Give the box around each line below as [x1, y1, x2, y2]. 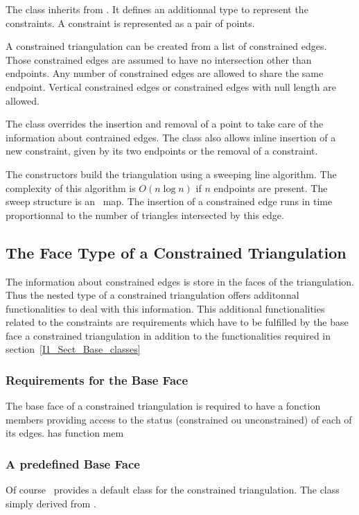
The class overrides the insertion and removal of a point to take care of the [6, 116, 324, 131]
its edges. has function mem [6, 426, 124, 440]
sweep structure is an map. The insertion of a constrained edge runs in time [6, 194, 333, 209]
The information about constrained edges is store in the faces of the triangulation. [6, 274, 355, 288]
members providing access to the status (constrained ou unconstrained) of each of [6, 412, 352, 426]
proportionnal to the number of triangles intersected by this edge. [6, 207, 284, 222]
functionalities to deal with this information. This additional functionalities [6, 301, 325, 315]
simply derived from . [6, 496, 96, 510]
